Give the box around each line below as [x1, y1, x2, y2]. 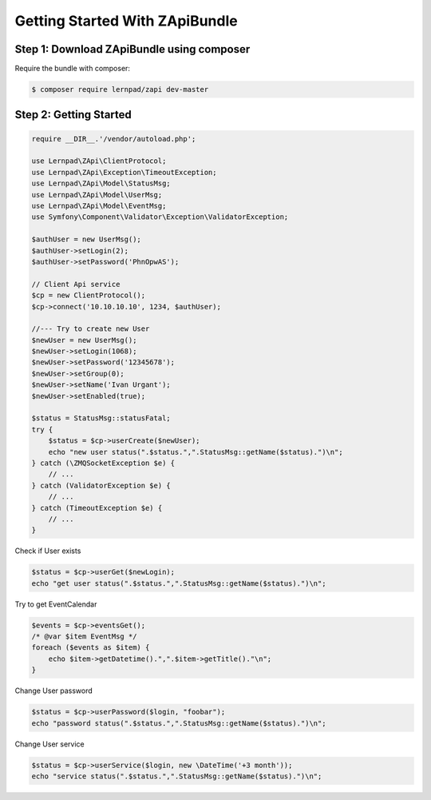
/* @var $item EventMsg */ [31, 632, 137, 641]
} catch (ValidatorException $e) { [31, 480, 171, 490]
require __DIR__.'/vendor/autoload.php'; [31, 134, 196, 143]
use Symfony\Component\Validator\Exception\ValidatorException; [31, 213, 289, 221]
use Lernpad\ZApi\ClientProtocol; [31, 157, 167, 165]
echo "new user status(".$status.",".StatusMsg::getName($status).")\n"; [48, 448, 343, 456]
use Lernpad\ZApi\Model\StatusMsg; [31, 179, 171, 188]
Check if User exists [14, 546, 81, 555]
